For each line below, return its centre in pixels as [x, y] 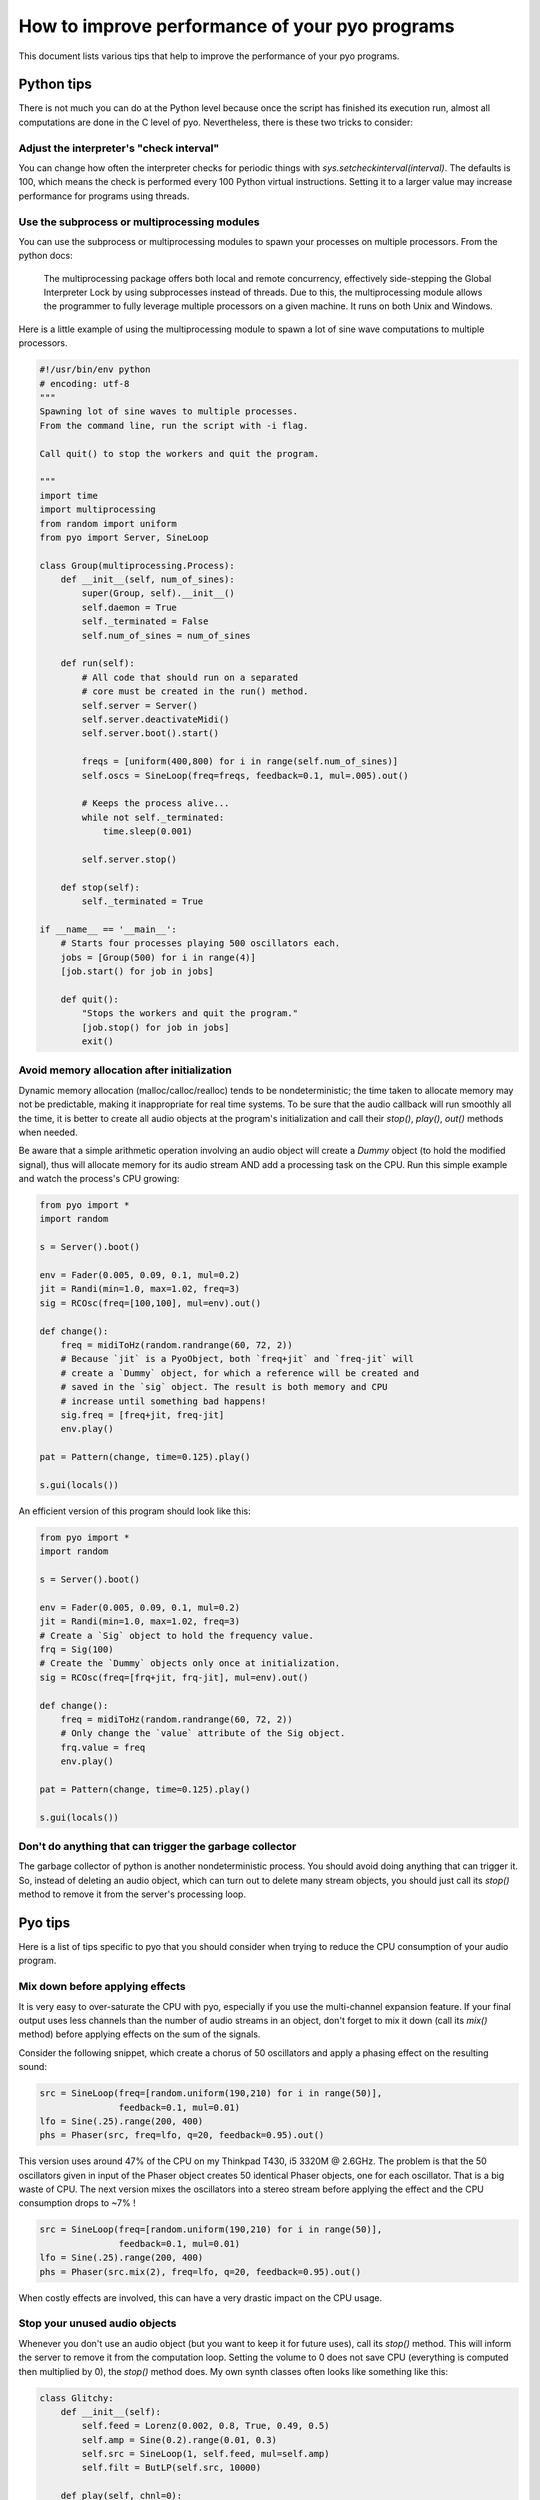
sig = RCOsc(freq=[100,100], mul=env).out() [150, 1303]
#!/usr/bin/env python [95, 369]
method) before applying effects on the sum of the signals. [139, 2034]
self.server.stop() [129, 859]
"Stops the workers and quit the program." [190, 1013]
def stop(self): [100, 887]
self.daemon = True [129, 607]
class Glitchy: [76, 2398]
